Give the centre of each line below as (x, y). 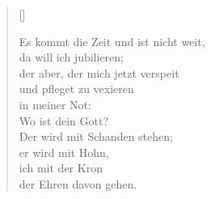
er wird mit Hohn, (64, 152)
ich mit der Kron (61, 168)
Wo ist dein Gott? (64, 120)
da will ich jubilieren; (71, 57)
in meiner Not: (55, 104)
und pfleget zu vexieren (76, 89)
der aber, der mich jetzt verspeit (99, 72)
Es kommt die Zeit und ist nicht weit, (112, 41)
